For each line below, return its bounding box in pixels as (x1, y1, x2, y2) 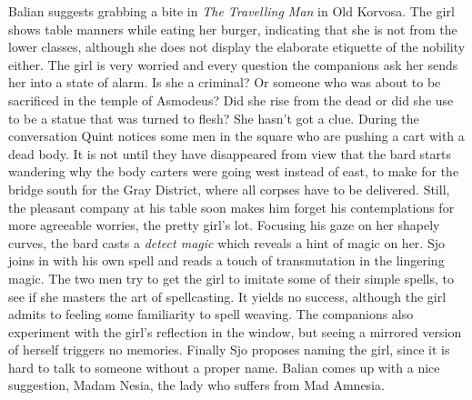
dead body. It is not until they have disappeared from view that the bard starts (8, 144, 452, 163)
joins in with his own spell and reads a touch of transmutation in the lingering (8, 251, 445, 270)
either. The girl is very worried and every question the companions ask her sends (8, 55, 458, 74)
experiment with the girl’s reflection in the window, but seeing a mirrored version (8, 322, 462, 341)
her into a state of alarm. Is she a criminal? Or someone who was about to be (8, 73, 441, 92)
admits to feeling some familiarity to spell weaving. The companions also (8, 305, 414, 324)
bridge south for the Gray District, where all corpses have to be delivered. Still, (8, 179, 450, 198)
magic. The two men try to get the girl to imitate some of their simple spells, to (8, 268, 454, 287)
